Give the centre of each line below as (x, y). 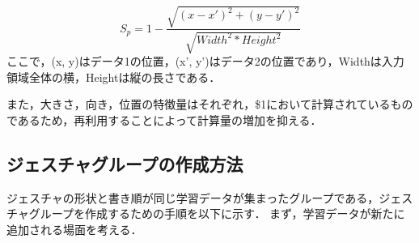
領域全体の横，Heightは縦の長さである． (114, 77)
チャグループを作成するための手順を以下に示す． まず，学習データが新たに (206, 213)
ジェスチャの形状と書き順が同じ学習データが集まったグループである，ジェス (210, 197)
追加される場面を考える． (74, 229)
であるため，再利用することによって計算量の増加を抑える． (164, 119)
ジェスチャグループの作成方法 (125, 163)
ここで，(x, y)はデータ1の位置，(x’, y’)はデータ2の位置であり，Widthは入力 (205, 60)
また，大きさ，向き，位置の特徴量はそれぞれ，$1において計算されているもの (210, 104)
